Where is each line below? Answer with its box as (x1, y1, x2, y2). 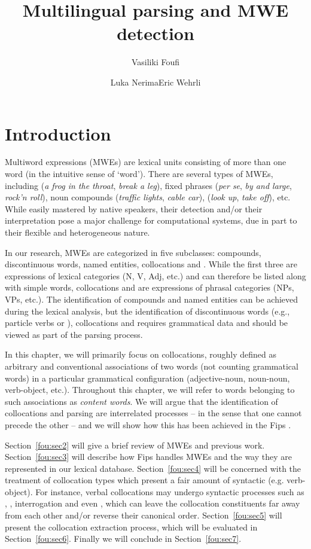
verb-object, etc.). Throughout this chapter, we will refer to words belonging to (5, 383, 295, 396)
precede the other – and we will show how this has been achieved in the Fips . (5, 418, 291, 431)
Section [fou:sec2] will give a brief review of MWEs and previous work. (5, 438, 265, 451)
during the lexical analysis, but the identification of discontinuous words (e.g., (5, 304, 290, 317)
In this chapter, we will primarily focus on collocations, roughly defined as (5, 348, 276, 361)
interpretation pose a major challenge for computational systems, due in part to (5, 214, 297, 227)
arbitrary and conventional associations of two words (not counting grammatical (5, 359, 298, 372)
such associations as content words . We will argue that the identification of (5, 395, 278, 407)
